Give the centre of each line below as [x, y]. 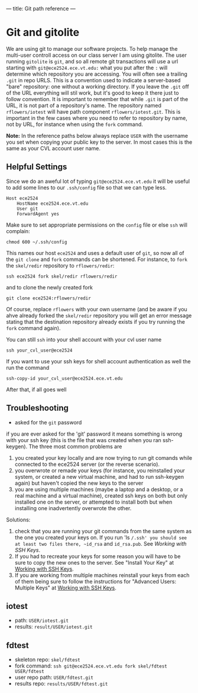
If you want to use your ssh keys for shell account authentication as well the [98, 361]
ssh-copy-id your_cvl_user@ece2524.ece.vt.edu [64, 378]
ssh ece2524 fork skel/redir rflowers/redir [62, 276]
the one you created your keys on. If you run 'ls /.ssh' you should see [101, 537]
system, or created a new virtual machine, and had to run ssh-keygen [99, 476]
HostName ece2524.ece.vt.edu [53, 204]
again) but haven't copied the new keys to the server [79, 483]
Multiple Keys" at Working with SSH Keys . [66, 588]
